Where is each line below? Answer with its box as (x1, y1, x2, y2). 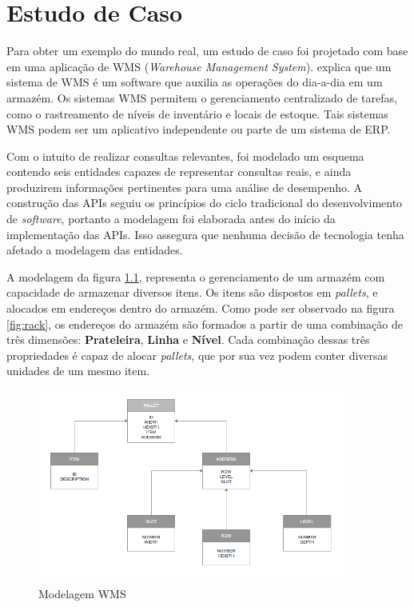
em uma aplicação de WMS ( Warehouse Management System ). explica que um (6, 58, 392, 74)
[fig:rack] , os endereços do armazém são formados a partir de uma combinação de (6, 315, 403, 332)
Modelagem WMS (38, 585, 126, 601)
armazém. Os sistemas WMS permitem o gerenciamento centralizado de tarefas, (6, 89, 397, 106)
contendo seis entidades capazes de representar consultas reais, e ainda (6, 163, 352, 180)
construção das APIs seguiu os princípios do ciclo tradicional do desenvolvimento (6, 194, 403, 211)
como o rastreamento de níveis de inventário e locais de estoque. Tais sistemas (6, 105, 388, 122)
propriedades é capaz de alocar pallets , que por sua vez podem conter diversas (6, 346, 388, 363)
